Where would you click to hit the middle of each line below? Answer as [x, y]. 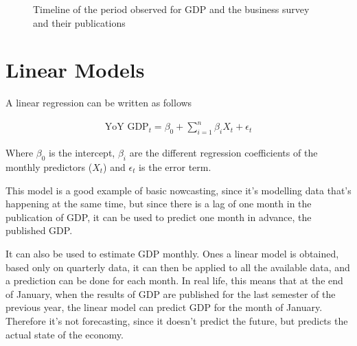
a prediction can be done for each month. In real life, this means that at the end [174, 280]
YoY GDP [127, 127]
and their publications [79, 22]
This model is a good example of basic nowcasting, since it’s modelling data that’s [178, 190]
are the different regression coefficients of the [223, 153]
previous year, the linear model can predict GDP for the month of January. [164, 307]
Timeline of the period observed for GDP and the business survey [171, 9]
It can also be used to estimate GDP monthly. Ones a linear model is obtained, [172, 253]
